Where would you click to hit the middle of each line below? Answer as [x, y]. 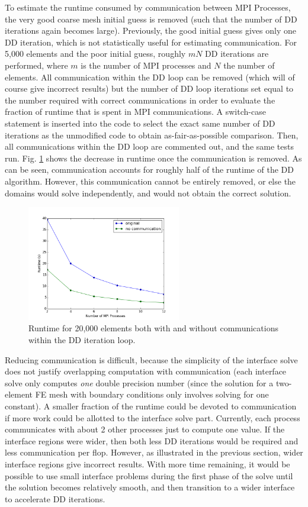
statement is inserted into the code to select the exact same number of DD [140, 123]
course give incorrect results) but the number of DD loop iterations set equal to [149, 88]
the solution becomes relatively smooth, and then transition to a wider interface [150, 487]
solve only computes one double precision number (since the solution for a [139, 382]
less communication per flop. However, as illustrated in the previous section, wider [154, 452]
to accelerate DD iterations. [55, 498]
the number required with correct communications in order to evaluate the [140, 100]
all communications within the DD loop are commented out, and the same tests [149, 146]
